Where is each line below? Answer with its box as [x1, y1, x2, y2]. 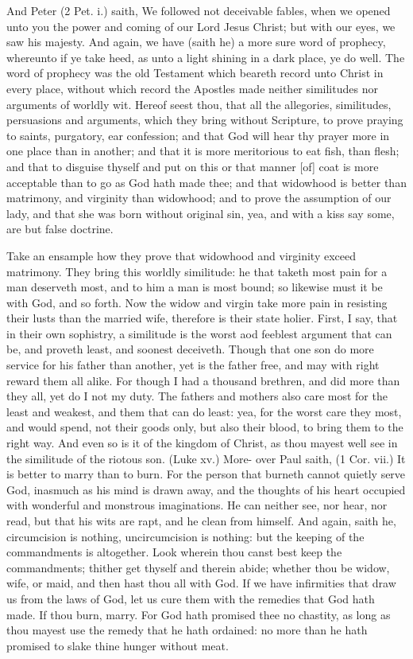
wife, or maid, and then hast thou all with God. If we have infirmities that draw [6, 575, 396, 591]
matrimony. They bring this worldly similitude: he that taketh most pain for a [6, 263, 388, 279]
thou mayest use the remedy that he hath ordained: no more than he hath [6, 622, 368, 638]
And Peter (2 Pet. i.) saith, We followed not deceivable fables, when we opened [6, 2, 391, 18]
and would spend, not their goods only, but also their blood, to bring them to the [6, 419, 403, 435]
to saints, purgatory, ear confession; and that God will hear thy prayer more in [6, 127, 390, 143]
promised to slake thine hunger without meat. [6, 637, 229, 653]
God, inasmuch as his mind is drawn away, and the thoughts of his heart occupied [6, 481, 406, 497]
